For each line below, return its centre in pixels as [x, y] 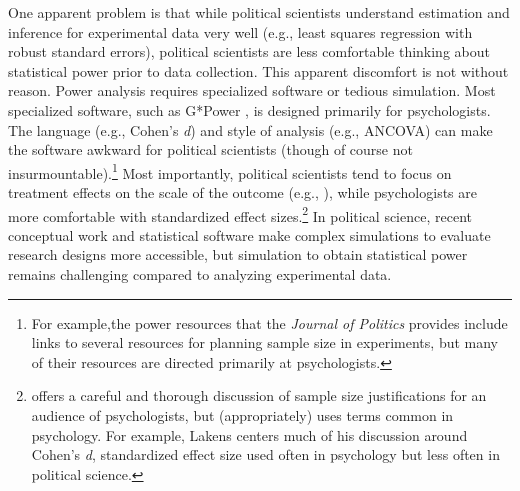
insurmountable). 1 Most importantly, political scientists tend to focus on [230, 171]
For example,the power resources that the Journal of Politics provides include [269, 322]
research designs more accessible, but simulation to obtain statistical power [238, 254]
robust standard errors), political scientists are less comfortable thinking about [249, 51]
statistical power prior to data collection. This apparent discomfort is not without [258, 70]
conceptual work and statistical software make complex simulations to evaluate [249, 234]
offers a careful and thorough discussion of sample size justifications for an [259, 395]
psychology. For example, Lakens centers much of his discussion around [249, 434]
